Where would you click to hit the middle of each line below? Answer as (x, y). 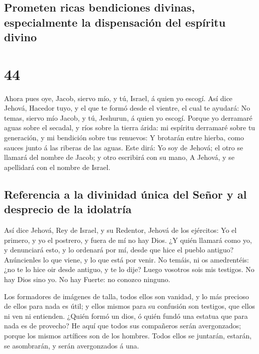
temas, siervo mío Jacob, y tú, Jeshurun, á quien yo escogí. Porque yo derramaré (128, 117)
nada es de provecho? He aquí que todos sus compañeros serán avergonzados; (123, 326)
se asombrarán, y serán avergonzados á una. (72, 345)
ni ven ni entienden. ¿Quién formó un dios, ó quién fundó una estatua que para (126, 316)
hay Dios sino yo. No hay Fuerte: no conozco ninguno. (87, 279)
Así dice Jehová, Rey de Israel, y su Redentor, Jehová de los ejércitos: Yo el (120, 230)
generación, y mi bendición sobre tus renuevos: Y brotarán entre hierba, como (124, 138)
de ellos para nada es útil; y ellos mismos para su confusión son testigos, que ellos (130, 306)
